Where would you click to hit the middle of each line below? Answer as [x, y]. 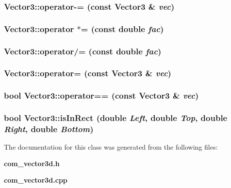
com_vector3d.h [32, 163]
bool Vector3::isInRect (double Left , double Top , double [116, 118]
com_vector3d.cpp [36, 179]
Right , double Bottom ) [49, 129]
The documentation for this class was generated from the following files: [111, 147]
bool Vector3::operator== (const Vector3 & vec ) [101, 95]
